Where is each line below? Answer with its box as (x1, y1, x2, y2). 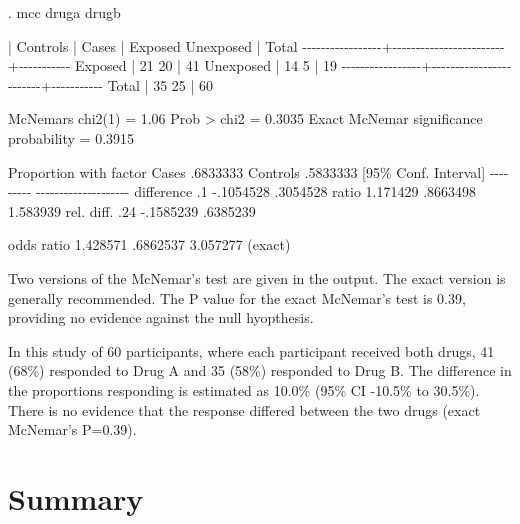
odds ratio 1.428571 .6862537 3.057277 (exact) (8, 234, 291, 255)
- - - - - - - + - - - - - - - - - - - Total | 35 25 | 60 (8, 74, 214, 95)
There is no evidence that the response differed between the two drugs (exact (8, 399, 481, 420)
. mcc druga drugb (8, 2, 121, 22)
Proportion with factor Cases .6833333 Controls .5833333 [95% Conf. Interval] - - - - (8, 161, 509, 182)
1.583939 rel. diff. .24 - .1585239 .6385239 (8, 200, 256, 221)
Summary (8, 477, 144, 518)
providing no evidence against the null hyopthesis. (8, 307, 314, 328)
